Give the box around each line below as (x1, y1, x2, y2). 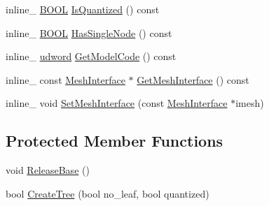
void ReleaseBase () (6, 163, 90, 177)
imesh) (235, 96, 264, 110)
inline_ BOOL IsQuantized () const (6, 2, 160, 16)
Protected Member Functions (6, 130, 223, 152)
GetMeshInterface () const (137, 72, 249, 87)
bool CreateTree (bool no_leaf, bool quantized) (6, 186, 209, 200)
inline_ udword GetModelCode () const (6, 49, 177, 64)
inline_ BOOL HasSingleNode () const (6, 25, 172, 40)
